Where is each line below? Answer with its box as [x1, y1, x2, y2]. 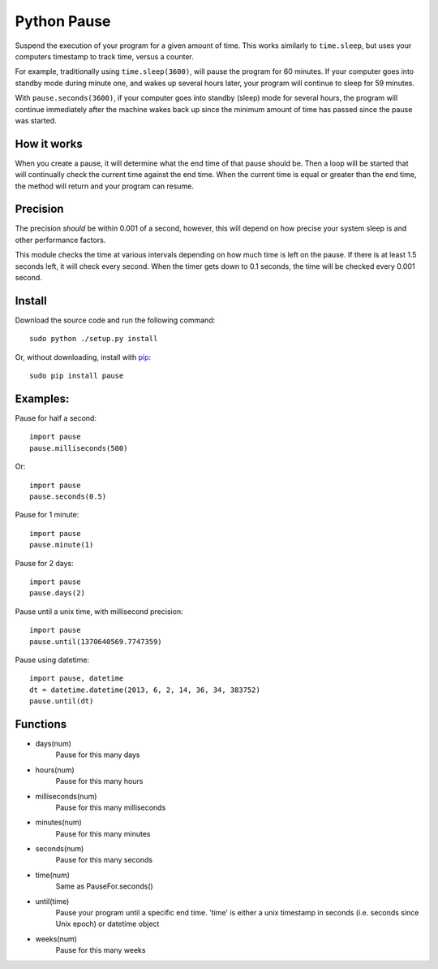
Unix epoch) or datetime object [55, 919, 160, 929]
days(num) [35, 738, 72, 748]
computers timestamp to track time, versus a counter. [15, 51, 195, 61]
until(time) [35, 896, 70, 906]
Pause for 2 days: [15, 558, 74, 568]
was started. [15, 115, 57, 125]
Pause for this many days [55, 750, 141, 759]
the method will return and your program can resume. [15, 181, 195, 191]
